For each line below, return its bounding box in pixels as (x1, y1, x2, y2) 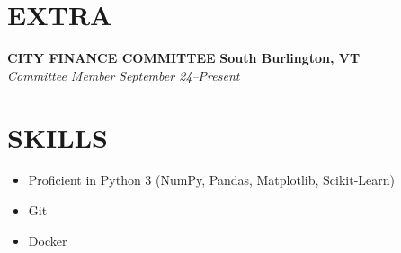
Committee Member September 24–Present (7, 65, 240, 84)
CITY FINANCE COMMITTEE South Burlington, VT (7, 48, 361, 67)
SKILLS (7, 118, 108, 155)
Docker (28, 231, 67, 249)
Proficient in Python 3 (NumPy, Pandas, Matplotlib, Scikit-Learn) (28, 170, 396, 189)
